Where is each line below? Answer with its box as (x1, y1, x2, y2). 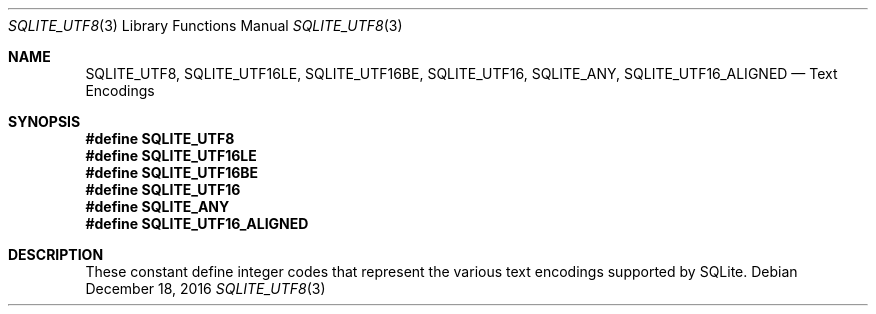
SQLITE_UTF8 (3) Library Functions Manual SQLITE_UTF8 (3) (8, 17, 403, 34)
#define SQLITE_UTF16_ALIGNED (85, 215, 309, 232)
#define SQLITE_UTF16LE (85, 147, 257, 164)
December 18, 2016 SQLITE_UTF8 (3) (85, 280, 326, 297)
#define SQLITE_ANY (85, 198, 230, 215)
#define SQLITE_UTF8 (85, 130, 235, 147)
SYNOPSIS (8, 113, 81, 130)
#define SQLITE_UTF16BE (85, 164, 259, 181)
